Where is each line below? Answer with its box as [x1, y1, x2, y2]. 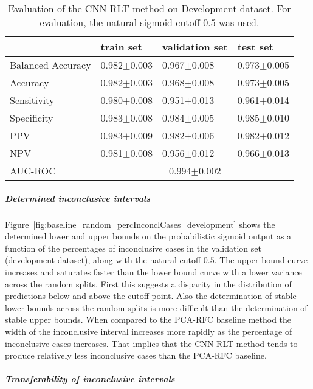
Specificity [10, 111, 53, 125]
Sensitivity [10, 93, 55, 107]
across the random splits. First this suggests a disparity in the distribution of [5, 277, 292, 290]
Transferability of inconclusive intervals [5, 373, 175, 385]
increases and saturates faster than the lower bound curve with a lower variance [5, 265, 302, 278]
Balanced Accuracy [10, 58, 91, 72]
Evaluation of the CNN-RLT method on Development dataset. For [8, 1, 291, 15]
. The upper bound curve [214, 253, 308, 266]
